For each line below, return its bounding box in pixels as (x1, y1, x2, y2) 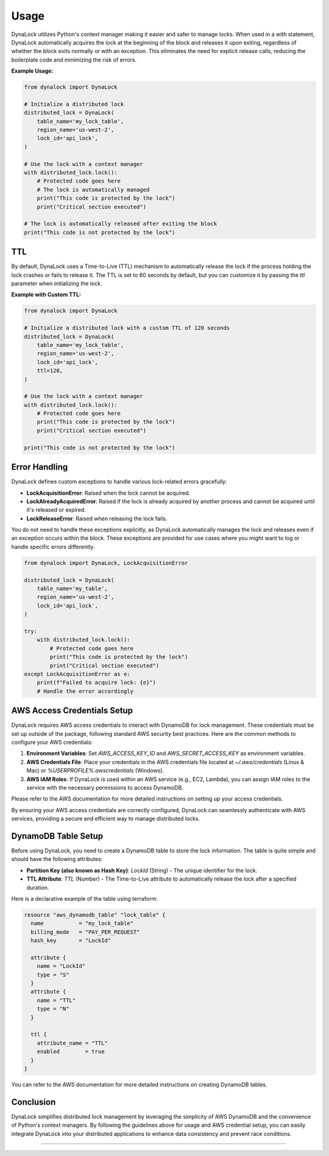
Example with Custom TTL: (11, 291, 82, 299)
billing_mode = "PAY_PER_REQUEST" (30, 928, 140, 936)
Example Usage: (11, 67, 54, 75)
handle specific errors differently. (11, 543, 95, 550)
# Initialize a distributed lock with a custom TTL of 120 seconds (24, 324, 230, 332)
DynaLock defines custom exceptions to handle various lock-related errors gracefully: (11, 478, 227, 485)
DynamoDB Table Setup (11, 831, 104, 841)
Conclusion (11, 1097, 56, 1107)
